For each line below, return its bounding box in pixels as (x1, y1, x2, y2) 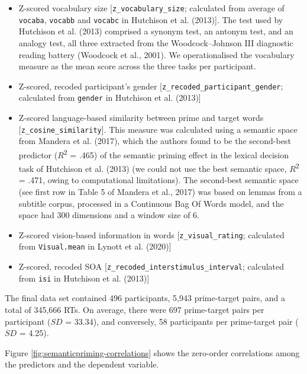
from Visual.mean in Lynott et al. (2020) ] (18, 240, 172, 252)
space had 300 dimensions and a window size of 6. (18, 209, 199, 221)
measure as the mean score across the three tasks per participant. (18, 60, 256, 72)
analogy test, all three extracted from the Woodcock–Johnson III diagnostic (18, 36, 293, 49)
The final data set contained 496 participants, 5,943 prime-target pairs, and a (5, 292, 286, 304)
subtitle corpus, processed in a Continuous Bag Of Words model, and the (18, 197, 284, 209)
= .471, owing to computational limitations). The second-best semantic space (18, 174, 299, 186)
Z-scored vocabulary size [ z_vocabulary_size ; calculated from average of (18, 2, 285, 14)
